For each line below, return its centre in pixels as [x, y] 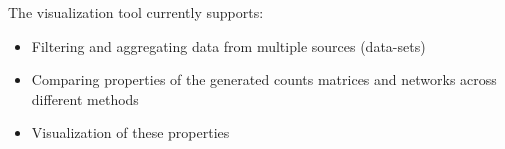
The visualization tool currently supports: [136, 12]
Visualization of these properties [130, 132]
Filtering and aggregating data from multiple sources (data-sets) [228, 45]
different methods [85, 98]
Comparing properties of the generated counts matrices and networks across [264, 79]
